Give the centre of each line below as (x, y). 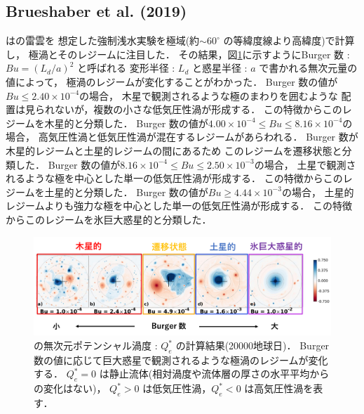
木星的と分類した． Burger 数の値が (126, 123)
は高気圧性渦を (279, 388)
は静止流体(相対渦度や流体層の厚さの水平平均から (214, 374)
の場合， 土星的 (318, 192)
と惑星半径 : (220, 68)
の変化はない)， (70, 388)
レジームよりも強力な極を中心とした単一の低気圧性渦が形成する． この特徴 (179, 206)
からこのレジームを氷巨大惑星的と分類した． (109, 219)
